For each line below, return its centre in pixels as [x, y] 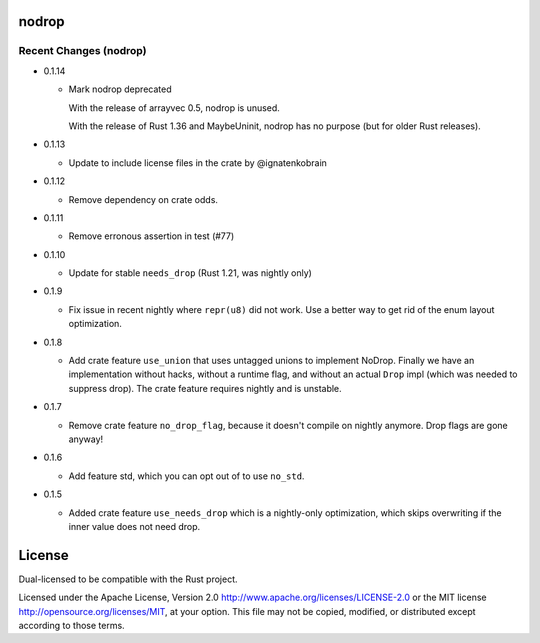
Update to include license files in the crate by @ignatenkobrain [197, 162]
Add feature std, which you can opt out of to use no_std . [186, 476]
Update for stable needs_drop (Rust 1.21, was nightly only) [190, 273]
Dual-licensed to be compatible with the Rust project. [128, 579]
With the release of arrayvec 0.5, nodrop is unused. [174, 107]
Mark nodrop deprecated [120, 89]
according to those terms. [71, 625]
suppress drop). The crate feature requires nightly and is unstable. [205, 388]
